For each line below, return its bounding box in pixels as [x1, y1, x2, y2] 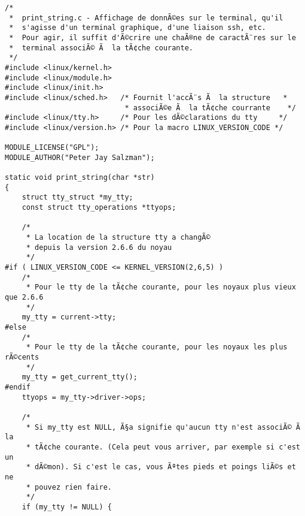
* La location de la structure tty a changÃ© [26, 233, 211, 242]
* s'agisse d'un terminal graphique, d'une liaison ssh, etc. [9, 23, 266, 32]
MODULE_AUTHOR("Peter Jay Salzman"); [5, 153, 155, 162]
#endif [5, 382, 30, 391]
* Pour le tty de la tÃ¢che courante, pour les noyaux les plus [26, 343, 288, 352]
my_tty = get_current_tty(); [22, 373, 138, 382]
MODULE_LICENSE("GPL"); [5, 143, 99, 152]
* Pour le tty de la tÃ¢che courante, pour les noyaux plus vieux [26, 283, 296, 292]
